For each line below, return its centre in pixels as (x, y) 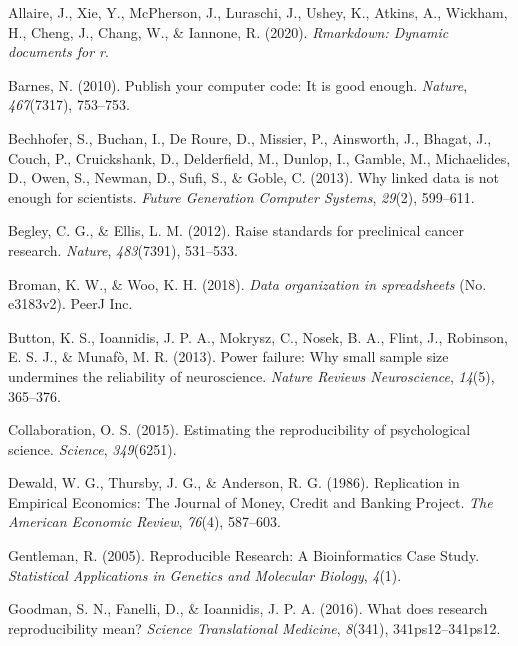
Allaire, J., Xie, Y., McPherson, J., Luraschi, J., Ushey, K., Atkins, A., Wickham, (258, 12)
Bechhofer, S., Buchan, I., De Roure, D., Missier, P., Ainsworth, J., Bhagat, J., (250, 137)
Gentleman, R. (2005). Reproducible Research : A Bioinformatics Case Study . (244, 555)
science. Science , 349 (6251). (92, 448)
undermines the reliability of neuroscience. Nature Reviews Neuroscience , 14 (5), (251, 375)
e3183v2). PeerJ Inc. (70, 303)
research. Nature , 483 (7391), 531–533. (123, 249)
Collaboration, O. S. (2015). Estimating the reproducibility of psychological (239, 429)
